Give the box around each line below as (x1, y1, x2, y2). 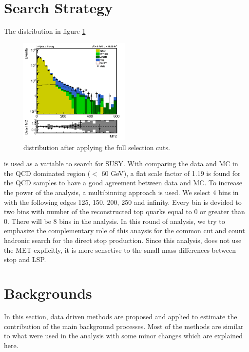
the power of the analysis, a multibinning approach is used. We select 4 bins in (4, 187, 239, 198)
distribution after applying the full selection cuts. (23, 142, 170, 152)
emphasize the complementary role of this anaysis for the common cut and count (4, 225, 245, 236)
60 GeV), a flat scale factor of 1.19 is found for (101, 168, 241, 178)
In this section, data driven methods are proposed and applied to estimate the (4, 311, 237, 321)
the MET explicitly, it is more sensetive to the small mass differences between (4, 244, 236, 255)
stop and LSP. (4, 254, 46, 264)
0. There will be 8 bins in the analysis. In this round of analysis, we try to (4, 216, 225, 226)
